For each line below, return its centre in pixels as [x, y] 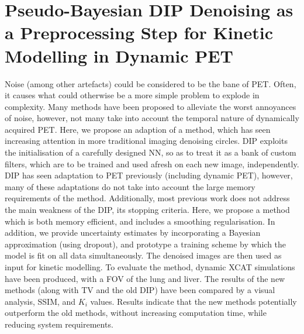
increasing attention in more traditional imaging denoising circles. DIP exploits [146, 141]
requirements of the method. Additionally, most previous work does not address [147, 198]
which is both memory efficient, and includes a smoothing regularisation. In [140, 221]
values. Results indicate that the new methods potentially [194, 301]
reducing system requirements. [59, 324]
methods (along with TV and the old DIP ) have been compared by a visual [140, 290]
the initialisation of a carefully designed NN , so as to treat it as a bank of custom [151, 152]
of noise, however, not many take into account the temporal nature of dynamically [152, 118]
